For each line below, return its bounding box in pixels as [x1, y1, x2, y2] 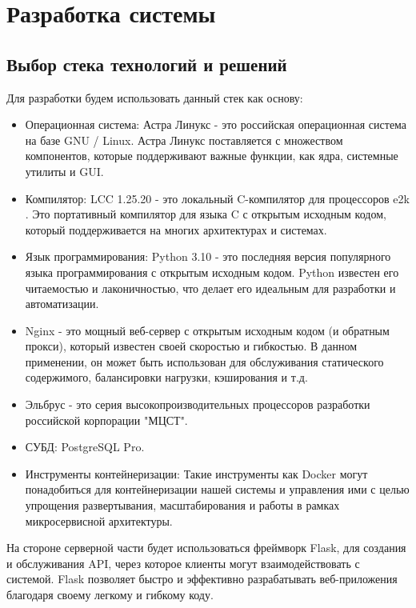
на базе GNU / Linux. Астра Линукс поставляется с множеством [25, 131, 343, 148]
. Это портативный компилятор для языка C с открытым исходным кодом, [25, 206, 386, 222]
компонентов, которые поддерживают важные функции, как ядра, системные [25, 147, 398, 164]
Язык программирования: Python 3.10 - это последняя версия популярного [25, 248, 391, 265]
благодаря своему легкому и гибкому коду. [6, 586, 214, 603]
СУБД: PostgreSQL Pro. [25, 438, 145, 455]
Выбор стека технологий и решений [6, 51, 287, 76]
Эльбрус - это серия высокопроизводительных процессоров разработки [25, 396, 370, 413]
